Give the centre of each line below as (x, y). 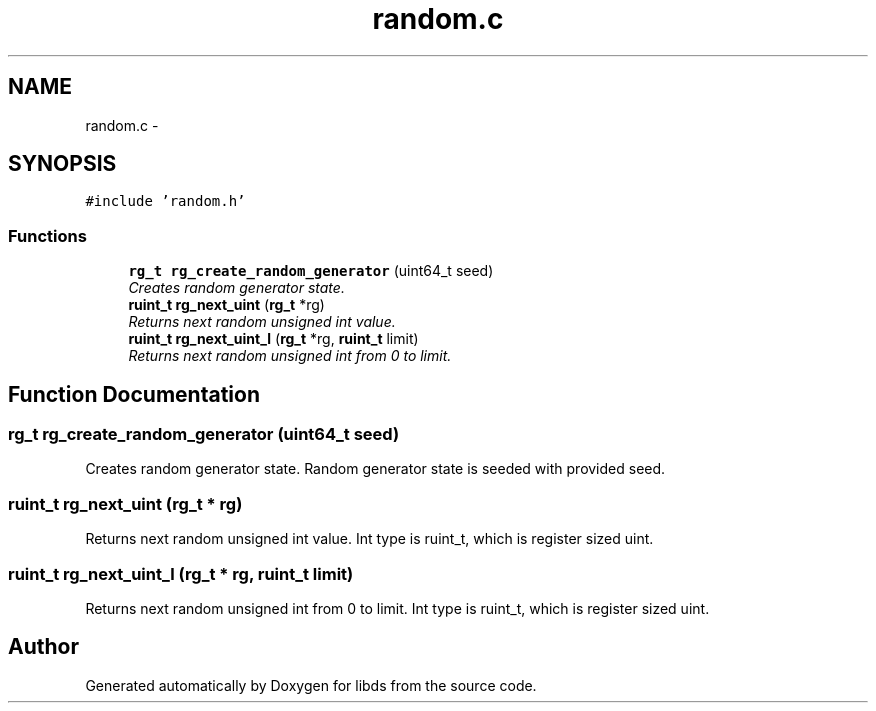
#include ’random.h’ (165, 201)
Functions (47, 235)
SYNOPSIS (62, 164)
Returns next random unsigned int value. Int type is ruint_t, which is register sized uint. (369, 539)
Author (43, 647)
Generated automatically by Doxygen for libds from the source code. (311, 685)
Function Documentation (134, 394)
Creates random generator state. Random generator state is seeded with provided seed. (375, 469)
